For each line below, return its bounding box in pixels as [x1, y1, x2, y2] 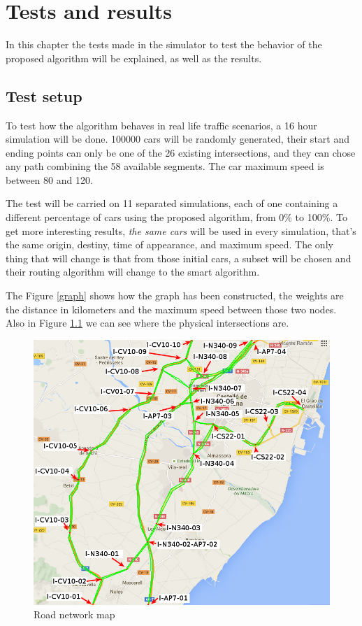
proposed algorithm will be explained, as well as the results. [6, 50, 262, 65]
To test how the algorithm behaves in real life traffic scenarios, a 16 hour [6, 118, 317, 132]
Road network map [34, 607, 115, 622]
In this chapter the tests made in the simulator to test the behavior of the [6, 37, 322, 52]
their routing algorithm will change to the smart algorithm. [6, 264, 260, 279]
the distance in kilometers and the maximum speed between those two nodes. [6, 301, 337, 316]
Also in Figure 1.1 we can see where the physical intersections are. [6, 315, 289, 330]
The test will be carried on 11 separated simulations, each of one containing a [6, 196, 338, 211]
